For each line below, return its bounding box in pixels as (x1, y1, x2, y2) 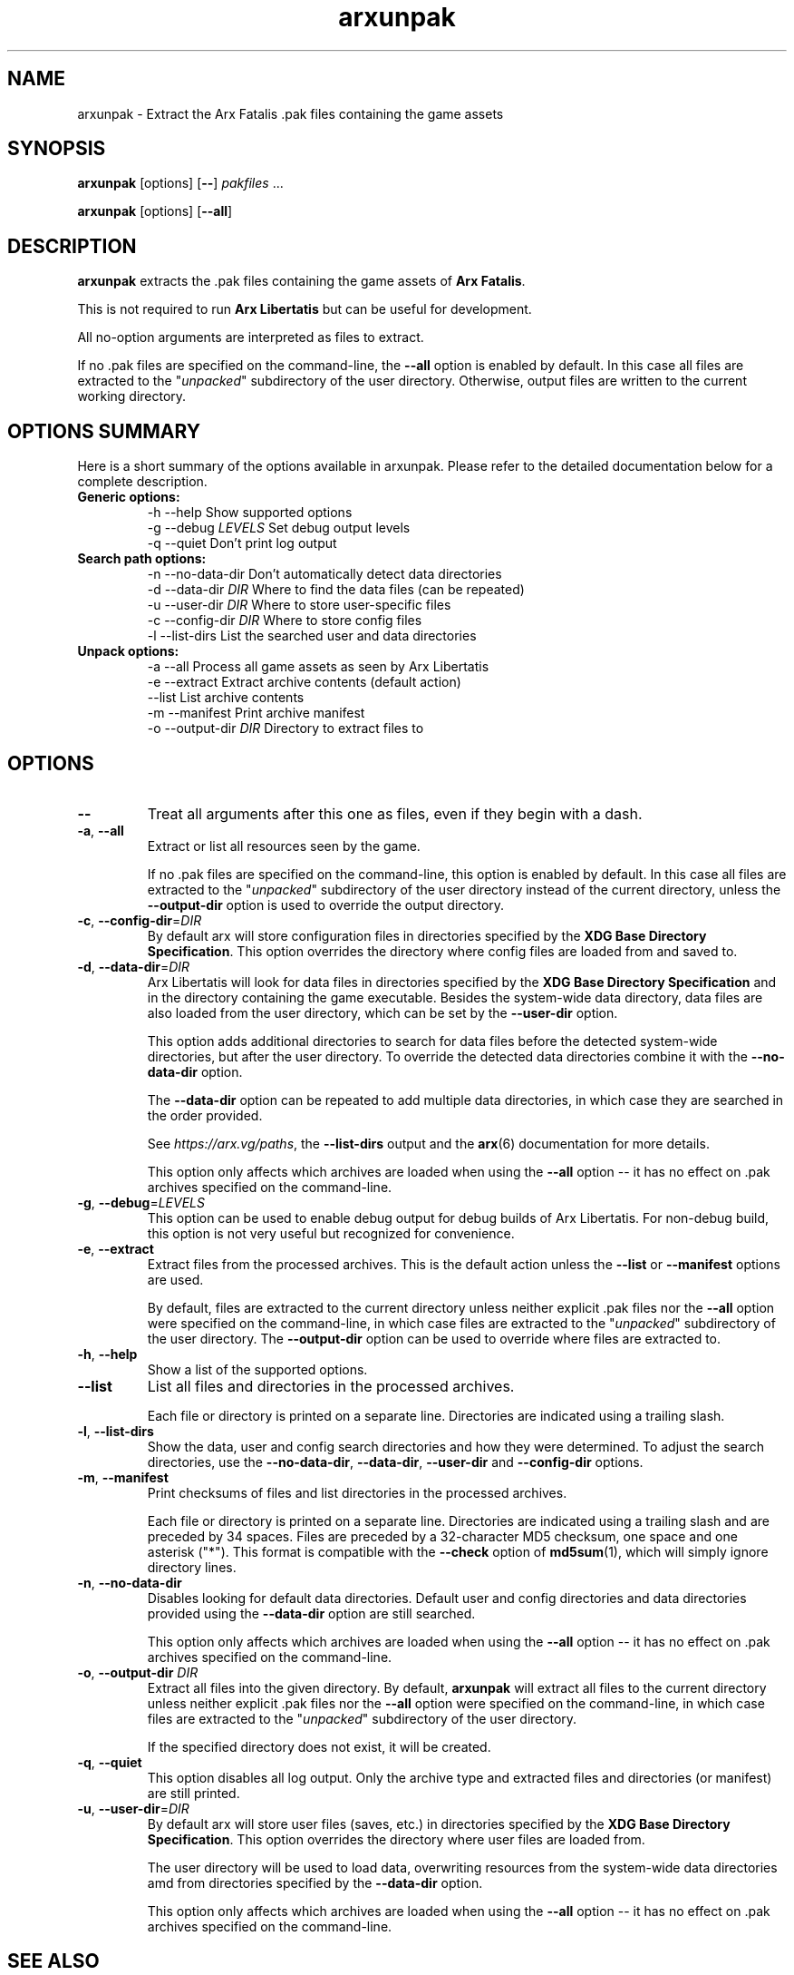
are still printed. (147, 1784, 240, 1801)
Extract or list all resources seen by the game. (147, 837, 421, 854)
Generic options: (77, 489, 180, 505)
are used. (147, 1271, 204, 1287)
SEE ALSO (7, 1950, 100, 1973)
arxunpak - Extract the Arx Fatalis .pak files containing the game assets (77, 105, 504, 122)
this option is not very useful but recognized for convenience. (147, 1225, 515, 1241)
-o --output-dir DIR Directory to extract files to (147, 720, 424, 737)
